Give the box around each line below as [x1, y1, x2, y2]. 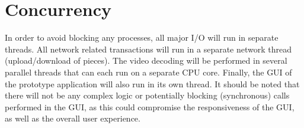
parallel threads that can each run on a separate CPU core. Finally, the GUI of [5, 65, 292, 78]
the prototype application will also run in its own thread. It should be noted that [5, 77, 300, 90]
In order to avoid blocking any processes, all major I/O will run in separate [5, 31, 279, 44]
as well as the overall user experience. [5, 112, 140, 124]
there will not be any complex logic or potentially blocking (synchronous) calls [5, 89, 290, 101]
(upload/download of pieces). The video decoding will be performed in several [5, 54, 287, 67]
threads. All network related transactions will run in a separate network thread [5, 42, 292, 55]
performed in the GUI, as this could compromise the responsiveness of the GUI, [5, 100, 295, 113]
